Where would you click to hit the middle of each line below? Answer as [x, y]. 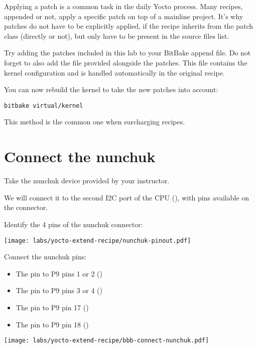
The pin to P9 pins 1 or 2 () [59, 273]
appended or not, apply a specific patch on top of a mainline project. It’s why [124, 16]
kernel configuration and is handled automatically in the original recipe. [114, 72]
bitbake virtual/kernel [44, 106]
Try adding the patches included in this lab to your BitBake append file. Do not [127, 53]
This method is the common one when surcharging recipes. [95, 122]
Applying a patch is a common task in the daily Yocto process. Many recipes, [123, 6]
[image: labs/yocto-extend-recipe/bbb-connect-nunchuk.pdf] [107, 341]
